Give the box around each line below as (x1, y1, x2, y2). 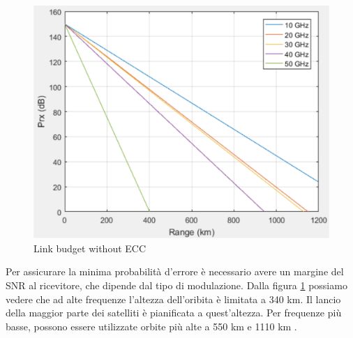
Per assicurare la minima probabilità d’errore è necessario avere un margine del (6, 264, 344, 279)
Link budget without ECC (33, 240, 147, 255)
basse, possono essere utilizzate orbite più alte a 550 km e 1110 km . (6, 318, 297, 333)
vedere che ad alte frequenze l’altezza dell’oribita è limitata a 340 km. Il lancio (6, 291, 341, 306)
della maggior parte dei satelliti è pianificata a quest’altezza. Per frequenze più (6, 305, 342, 320)
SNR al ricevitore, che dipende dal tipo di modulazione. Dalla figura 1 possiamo (6, 277, 347, 292)
